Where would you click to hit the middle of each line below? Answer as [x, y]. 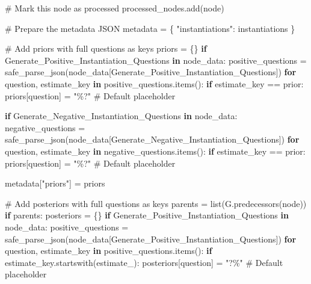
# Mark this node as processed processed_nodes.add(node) [115, 8]
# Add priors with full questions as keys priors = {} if [106, 48]
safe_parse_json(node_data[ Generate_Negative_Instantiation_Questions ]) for [152, 139]
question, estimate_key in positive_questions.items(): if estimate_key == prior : [154, 83]
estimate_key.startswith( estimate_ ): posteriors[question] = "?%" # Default [144, 262]
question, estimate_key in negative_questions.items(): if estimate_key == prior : [155, 151]
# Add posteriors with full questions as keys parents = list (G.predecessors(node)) [156, 203]
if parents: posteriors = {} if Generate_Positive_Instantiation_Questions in [147, 215]
